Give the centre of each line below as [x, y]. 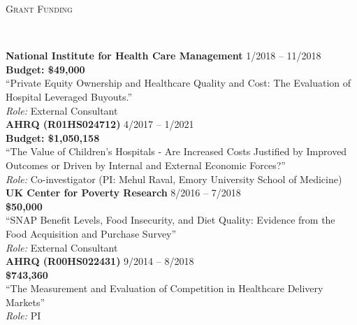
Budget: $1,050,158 [53, 137]
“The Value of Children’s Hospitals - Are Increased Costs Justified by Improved [176, 151]
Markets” [25, 302]
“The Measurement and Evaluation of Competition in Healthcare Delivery [165, 288]
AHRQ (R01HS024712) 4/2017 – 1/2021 [100, 124]
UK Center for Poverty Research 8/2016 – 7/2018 [123, 193]
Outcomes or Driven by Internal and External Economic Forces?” [146, 165]
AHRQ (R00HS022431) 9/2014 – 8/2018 [100, 261]
